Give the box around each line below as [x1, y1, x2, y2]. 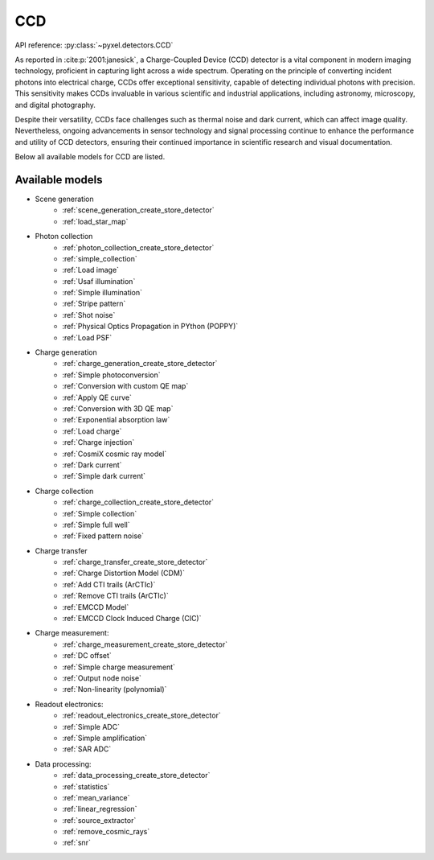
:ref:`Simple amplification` [62, 733, 148, 743]
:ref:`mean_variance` [62, 792, 130, 802]
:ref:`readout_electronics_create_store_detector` [62, 710, 221, 720]
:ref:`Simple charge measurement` [62, 662, 176, 672]
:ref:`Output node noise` [62, 673, 142, 683]
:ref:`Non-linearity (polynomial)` [62, 685, 167, 694]
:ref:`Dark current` [62, 459, 122, 470]
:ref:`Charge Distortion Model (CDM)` [62, 568, 185, 578]
